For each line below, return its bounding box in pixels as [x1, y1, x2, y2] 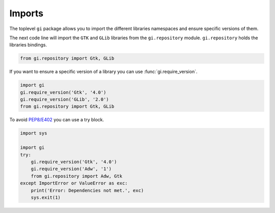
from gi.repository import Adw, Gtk [31, 173, 122, 179]
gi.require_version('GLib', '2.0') [20, 97, 109, 102]
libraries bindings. [9, 42, 47, 48]
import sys [20, 130, 47, 136]
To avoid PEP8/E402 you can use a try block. [9, 117, 104, 123]
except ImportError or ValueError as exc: [20, 180, 128, 186]
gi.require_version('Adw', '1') [31, 166, 112, 172]
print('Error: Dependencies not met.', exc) [31, 188, 144, 193]
